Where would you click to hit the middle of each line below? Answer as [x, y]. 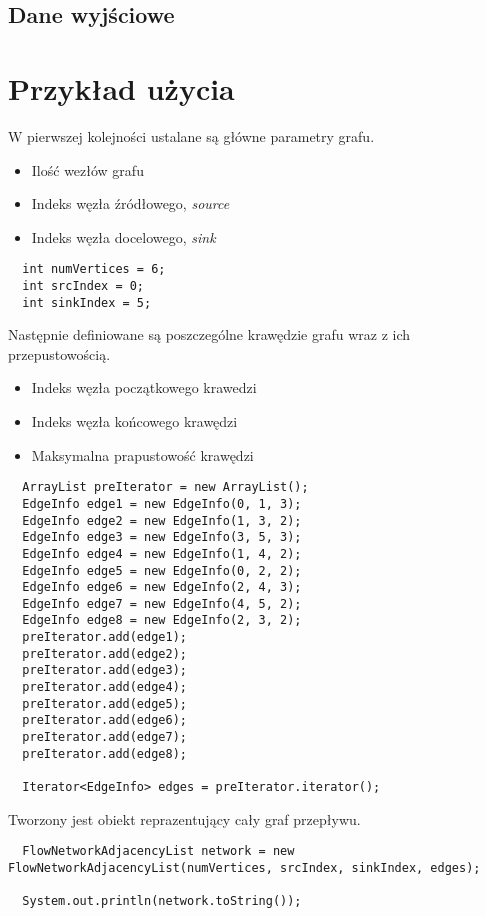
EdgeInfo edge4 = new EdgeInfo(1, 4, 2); [162, 553]
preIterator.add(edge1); [104, 637]
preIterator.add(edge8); [104, 753]
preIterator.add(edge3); [104, 670]
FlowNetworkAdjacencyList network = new [158, 851]
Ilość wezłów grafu [87, 169]
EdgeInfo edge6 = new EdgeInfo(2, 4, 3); [162, 587]
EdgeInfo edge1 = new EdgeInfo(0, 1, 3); [162, 503]
